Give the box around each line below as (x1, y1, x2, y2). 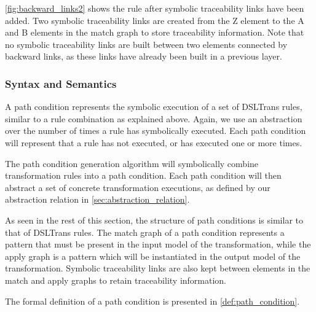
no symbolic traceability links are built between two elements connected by (5, 37, 288, 50)
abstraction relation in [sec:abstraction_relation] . (5, 193, 190, 206)
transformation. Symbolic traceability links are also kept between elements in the (5, 262, 310, 275)
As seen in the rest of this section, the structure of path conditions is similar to (5, 213, 303, 226)
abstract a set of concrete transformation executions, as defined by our (5, 181, 271, 193)
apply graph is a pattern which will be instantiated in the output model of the (5, 249, 301, 262)
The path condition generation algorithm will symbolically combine (5, 157, 259, 170)
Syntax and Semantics (5, 76, 117, 91)
